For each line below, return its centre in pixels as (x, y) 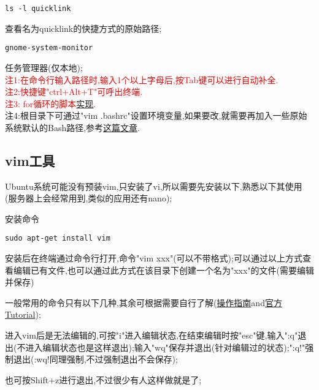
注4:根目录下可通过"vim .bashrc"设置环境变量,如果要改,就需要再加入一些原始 (156, 115)
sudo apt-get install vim (58, 238)
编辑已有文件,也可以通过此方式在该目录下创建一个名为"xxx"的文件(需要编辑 (163, 270)
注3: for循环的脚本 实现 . (51, 103)
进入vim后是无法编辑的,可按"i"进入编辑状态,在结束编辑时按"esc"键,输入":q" (152, 335)
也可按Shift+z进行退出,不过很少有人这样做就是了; (103, 379)
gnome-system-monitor (49, 48)
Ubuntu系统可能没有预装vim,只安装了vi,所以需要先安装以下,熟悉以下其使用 (154, 186)
